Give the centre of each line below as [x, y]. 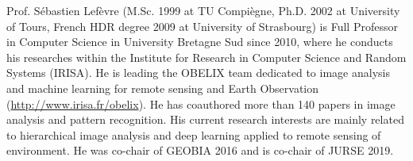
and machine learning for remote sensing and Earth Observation [163, 88]
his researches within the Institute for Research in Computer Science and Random [206, 57]
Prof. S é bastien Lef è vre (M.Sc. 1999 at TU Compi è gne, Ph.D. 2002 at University [203, 10]
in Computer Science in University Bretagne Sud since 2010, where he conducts [200, 42]
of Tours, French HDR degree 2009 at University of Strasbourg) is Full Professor [202, 26]
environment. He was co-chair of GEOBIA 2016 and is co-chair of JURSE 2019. [200, 150]
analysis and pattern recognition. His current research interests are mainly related [205, 119]
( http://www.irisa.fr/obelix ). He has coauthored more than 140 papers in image [201, 103]
